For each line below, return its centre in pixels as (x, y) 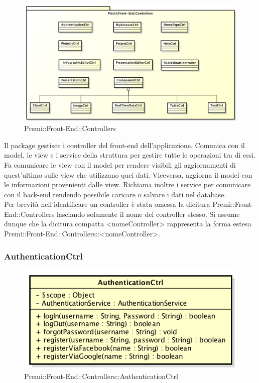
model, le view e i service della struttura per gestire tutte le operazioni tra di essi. (130, 155)
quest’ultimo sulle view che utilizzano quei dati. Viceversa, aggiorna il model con (128, 174)
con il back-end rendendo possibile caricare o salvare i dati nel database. (115, 194)
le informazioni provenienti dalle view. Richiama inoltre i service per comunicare (127, 184)
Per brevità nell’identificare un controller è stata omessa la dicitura (107, 204)
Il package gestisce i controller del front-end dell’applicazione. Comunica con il (124, 145)
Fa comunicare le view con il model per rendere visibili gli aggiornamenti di (120, 164)
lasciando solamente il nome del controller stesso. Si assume (148, 214)
